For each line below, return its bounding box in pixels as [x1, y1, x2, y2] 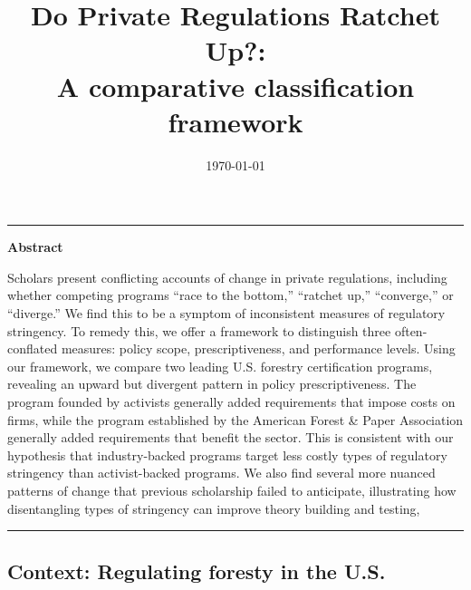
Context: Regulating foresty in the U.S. [7, 556, 386, 585]
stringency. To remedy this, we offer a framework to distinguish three [7, 321, 391, 340]
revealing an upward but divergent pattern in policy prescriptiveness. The [7, 374, 417, 393]
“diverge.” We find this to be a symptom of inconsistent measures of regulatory [7, 304, 446, 323]
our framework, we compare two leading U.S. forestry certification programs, [7, 356, 433, 375]
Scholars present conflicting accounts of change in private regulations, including [7, 267, 447, 286]
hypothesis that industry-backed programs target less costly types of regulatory [7, 445, 447, 464]
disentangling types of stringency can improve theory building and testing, [7, 498, 420, 517]
